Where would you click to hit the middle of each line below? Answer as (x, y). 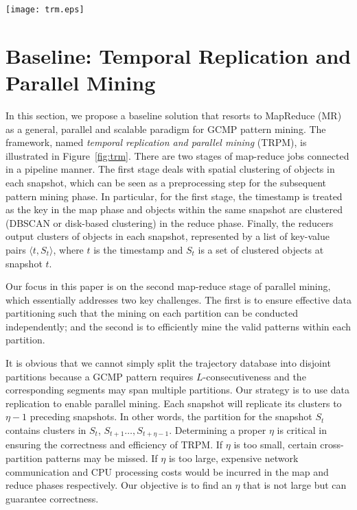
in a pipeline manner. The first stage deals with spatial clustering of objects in (170, 169)
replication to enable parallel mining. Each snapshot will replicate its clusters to (174, 403)
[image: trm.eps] (45, 10)
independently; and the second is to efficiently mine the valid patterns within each (178, 326)
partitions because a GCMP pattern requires (100, 376)
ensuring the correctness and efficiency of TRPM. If (114, 445)
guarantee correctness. (52, 498)
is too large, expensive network (233, 458)
